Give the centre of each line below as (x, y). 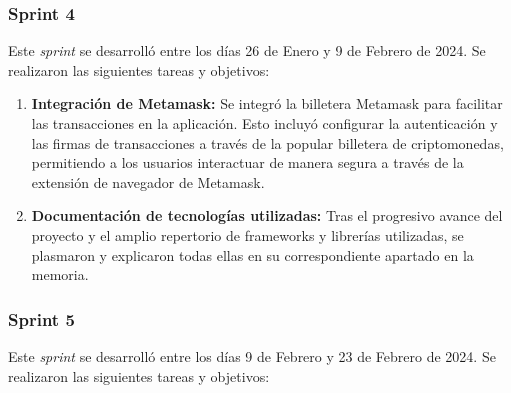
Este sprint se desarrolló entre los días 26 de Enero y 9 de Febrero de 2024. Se (247, 50)
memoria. (60, 274)
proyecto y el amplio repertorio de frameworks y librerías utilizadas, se (247, 234)
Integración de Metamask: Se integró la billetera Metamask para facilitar (267, 103)
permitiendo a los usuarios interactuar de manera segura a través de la (247, 162)
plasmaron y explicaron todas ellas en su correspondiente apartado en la (252, 254)
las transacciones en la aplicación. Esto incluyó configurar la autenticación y (264, 123)
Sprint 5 (41, 318)
